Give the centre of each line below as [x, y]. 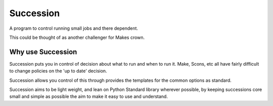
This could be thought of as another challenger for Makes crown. [77, 37]
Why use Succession [43, 52]
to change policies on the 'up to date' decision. [58, 71]
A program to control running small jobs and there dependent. [74, 28]
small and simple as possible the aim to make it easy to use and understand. [88, 96]
